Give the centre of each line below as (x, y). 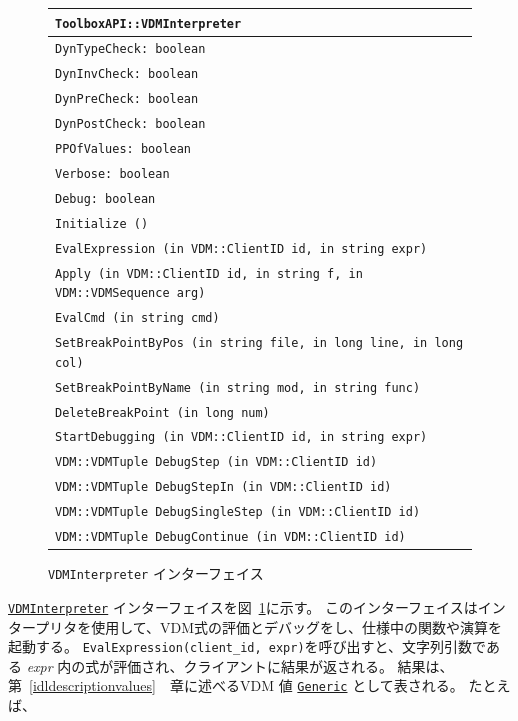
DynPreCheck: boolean (127, 99)
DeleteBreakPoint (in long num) (162, 412)
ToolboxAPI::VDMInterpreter (148, 23)
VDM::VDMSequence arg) (130, 293)
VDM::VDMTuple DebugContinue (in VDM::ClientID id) (230, 537)
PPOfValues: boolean (123, 149)
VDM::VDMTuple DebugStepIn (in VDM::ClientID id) (223, 487)
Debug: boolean (105, 198)
